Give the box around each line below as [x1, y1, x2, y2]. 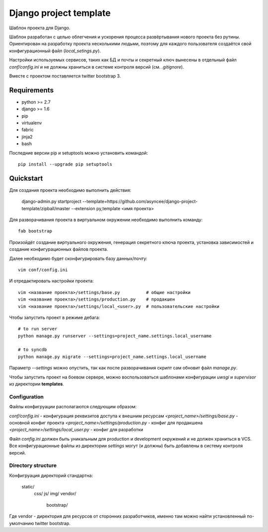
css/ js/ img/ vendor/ [34, 491, 76, 497]
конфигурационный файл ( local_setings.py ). [9, 48, 101, 54]
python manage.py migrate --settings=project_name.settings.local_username [18, 354, 206, 360]
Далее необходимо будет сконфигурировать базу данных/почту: [9, 255, 147, 261]
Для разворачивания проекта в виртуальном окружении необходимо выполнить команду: [9, 217, 203, 223]
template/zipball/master [21, 205, 70, 211]
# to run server [18, 326, 58, 332]
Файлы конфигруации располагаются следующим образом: [9, 404, 137, 410]
